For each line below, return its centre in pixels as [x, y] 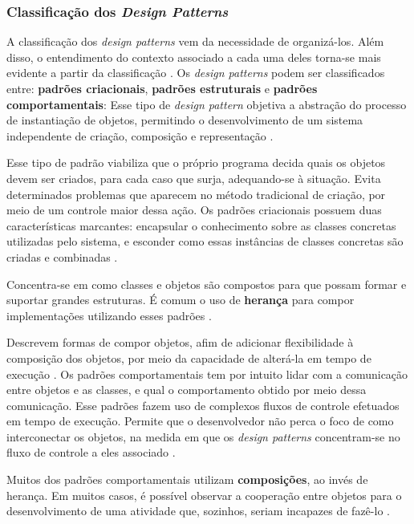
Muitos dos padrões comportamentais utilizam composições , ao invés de [187, 479]
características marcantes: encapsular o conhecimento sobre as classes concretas [201, 225]
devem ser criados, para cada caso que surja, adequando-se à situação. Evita [194, 178]
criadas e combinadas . [62, 256]
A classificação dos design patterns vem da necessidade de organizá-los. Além [195, 41]
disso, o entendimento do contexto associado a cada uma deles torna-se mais [194, 57]
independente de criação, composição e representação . [140, 135]
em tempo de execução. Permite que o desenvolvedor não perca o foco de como [200, 421]
